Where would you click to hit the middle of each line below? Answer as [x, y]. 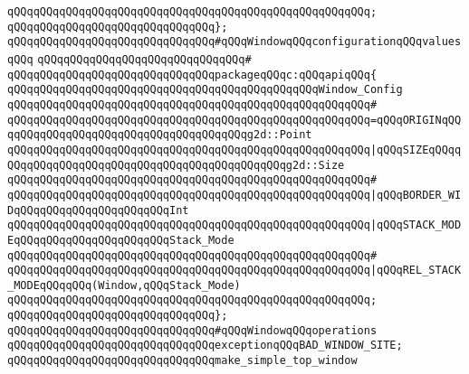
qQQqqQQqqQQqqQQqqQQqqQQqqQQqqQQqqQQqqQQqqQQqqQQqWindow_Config [205, 90]
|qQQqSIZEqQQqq [416, 150]
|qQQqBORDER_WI [416, 195]
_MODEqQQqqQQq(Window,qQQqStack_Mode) [124, 285]
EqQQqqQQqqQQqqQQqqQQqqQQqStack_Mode [121, 240]
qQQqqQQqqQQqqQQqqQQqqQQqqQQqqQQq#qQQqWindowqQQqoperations [192, 330]
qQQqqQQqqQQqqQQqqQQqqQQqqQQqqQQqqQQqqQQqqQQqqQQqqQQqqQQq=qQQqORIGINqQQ [234, 120]
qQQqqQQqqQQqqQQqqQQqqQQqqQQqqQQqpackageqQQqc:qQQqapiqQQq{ [192, 75]
